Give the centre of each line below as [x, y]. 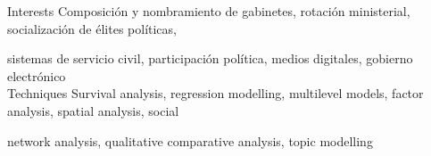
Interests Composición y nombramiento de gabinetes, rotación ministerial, [209, 11]
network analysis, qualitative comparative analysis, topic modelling [190, 140]
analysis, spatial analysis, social [93, 110]
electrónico [37, 75]
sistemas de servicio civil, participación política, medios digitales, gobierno [210, 58]
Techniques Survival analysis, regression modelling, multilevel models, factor [215, 93]
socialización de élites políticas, [92, 28]
